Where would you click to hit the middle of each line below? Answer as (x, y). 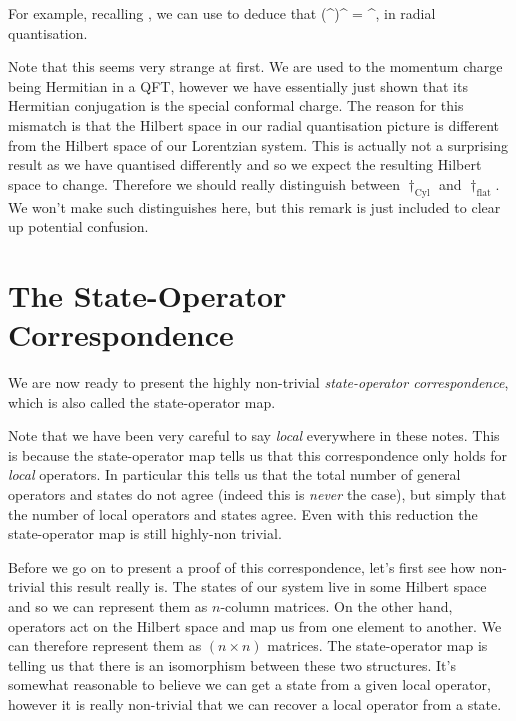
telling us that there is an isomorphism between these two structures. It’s (232, 664)
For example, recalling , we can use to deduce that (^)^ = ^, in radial (222, 13)
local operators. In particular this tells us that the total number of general (234, 474)
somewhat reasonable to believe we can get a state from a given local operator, (249, 684)
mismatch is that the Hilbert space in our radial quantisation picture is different (253, 124)
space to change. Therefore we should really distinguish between (204, 183)
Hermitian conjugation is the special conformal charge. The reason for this (236, 105)
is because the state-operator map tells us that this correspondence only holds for (257, 454)
